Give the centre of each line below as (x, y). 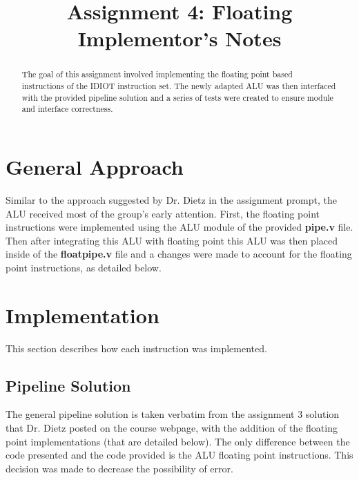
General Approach (95, 166)
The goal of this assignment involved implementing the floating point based (157, 74)
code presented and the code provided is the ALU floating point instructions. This (179, 455)
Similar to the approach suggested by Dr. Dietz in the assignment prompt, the (171, 199)
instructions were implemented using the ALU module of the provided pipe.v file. (179, 227)
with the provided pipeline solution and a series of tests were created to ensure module (177, 97)
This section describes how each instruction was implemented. (136, 348)
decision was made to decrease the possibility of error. (119, 468)
